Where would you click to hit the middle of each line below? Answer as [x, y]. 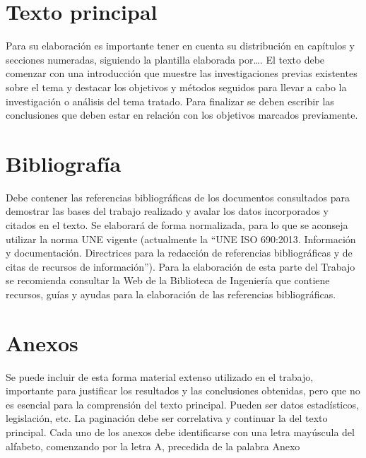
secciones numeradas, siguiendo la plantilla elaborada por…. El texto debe [165, 59]
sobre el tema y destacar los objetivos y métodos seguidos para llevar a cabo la [176, 87]
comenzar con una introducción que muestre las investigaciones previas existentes [182, 73]
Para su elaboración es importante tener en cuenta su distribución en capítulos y [180, 46]
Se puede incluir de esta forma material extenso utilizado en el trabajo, [160, 376]
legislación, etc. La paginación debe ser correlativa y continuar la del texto [167, 418]
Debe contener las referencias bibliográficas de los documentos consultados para [178, 197]
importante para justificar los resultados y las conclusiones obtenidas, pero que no [183, 391]
